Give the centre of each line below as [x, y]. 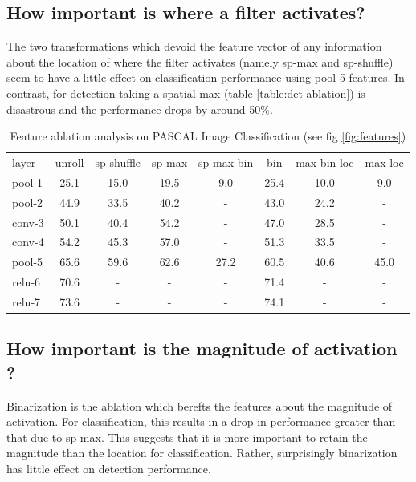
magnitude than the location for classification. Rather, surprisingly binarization [202, 453]
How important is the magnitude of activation [202, 348]
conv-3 [28, 222]
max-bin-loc [325, 162]
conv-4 [28, 242]
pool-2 [28, 202]
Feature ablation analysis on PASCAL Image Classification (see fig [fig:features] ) [208, 136]
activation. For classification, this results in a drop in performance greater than [201, 421]
